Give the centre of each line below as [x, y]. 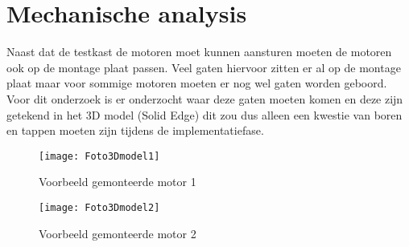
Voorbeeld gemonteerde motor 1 [118, 182]
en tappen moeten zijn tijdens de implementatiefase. [135, 130]
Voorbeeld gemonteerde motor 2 [118, 233]
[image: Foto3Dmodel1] [99, 156]
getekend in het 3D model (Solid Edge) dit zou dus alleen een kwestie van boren [204, 114]
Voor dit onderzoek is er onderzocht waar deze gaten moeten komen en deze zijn [205, 98]
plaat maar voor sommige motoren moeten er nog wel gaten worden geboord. [197, 83]
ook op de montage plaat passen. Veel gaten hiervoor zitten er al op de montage [204, 67]
